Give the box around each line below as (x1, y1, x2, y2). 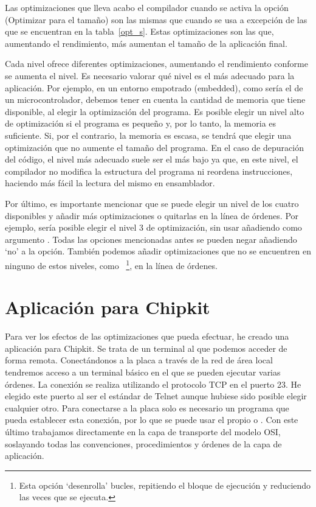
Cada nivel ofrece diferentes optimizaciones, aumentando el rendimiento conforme (5, 57, 308, 70)
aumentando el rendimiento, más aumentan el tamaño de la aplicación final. (5, 37, 287, 49)
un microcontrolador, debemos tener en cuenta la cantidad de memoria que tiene (5, 93, 306, 106)
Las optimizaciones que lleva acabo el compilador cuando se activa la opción (5, 1, 289, 13)
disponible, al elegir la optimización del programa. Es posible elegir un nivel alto (5, 105, 304, 117)
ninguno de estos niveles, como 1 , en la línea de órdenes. (5, 257, 218, 271)
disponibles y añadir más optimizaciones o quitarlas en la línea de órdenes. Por (5, 209, 299, 222)
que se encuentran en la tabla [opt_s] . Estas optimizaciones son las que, (5, 25, 274, 38)
